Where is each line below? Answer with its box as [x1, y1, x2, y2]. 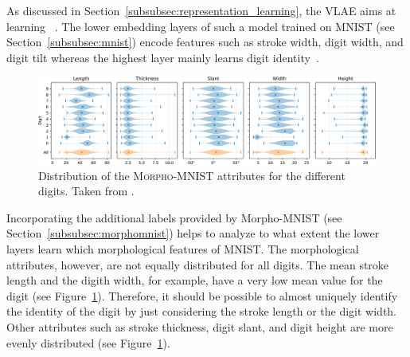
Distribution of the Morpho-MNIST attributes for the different [38, 167, 346, 183]
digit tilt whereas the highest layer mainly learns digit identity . [6, 49, 319, 65]
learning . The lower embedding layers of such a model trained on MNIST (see [6, 18, 395, 34]
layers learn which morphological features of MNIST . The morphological [6, 241, 359, 257]
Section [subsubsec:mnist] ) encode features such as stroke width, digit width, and [6, 33, 404, 50]
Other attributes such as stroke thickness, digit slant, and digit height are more [6, 319, 393, 335]
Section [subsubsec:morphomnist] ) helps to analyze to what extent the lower [6, 225, 380, 241]
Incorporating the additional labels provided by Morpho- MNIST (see [6, 209, 342, 226]
